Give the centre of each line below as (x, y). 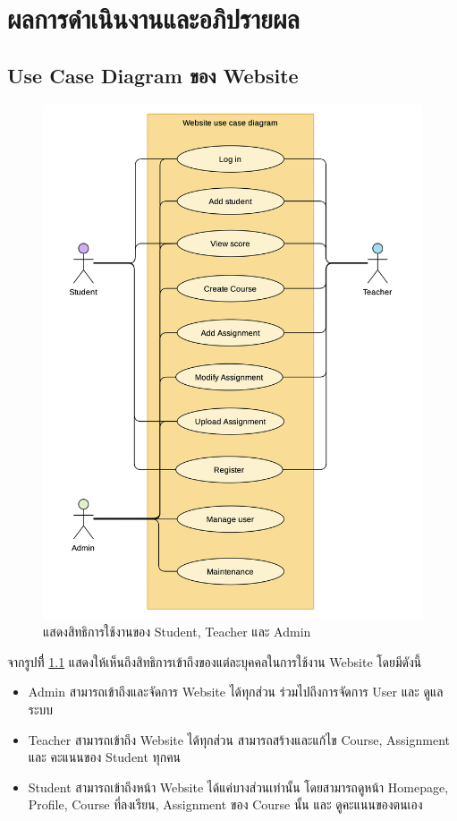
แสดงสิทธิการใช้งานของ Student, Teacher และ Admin (177, 632)
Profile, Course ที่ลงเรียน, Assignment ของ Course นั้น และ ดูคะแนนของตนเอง (225, 804)
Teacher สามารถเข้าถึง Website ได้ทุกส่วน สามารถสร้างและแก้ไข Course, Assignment (239, 739)
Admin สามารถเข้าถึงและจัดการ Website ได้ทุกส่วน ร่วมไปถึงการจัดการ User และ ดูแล (236, 692)
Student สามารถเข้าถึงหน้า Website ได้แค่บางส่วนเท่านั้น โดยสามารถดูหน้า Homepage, (238, 787)
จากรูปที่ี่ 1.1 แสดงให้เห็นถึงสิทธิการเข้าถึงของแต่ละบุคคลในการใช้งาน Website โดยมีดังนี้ (215, 661)
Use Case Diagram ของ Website (153, 75)
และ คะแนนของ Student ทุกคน (105, 757)
